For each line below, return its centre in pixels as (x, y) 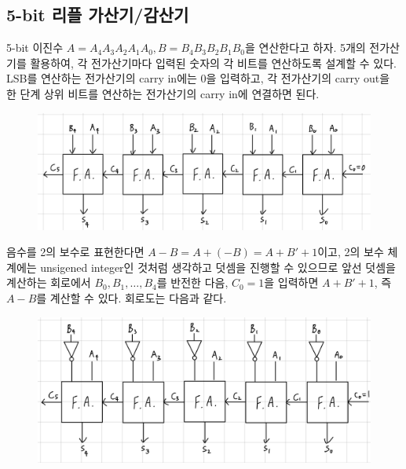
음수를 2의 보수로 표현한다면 (75, 252)
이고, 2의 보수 (351, 252)
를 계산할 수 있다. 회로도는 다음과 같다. (132, 298)
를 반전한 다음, (192, 282)
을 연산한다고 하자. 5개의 (305, 48)
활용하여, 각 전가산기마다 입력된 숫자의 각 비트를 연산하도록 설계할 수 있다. (213, 62)
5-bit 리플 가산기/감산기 (98, 15)
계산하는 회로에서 (49, 282)
